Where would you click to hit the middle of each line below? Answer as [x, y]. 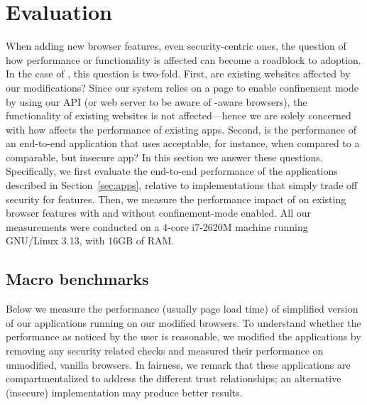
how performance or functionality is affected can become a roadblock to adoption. [183, 59]
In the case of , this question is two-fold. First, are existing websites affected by [178, 74]
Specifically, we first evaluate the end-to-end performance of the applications [172, 171]
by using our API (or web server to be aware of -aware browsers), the [157, 101]
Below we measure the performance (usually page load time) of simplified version [182, 309]
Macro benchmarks [77, 279]
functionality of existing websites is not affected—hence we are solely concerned [179, 115]
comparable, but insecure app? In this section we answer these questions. [164, 157]
